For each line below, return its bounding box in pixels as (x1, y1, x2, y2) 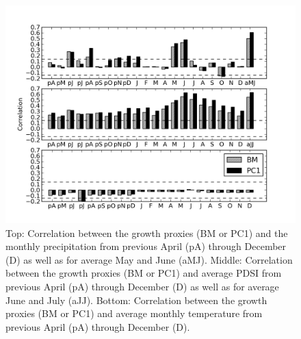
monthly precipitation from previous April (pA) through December (5, 239, 287, 253)
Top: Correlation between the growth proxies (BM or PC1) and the (5, 225, 288, 240)
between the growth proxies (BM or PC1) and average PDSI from (5, 266, 282, 280)
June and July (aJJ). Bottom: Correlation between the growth (5, 292, 267, 307)
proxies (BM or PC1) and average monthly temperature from (5, 306, 263, 321)
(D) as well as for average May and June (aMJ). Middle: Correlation (5, 252, 293, 266)
